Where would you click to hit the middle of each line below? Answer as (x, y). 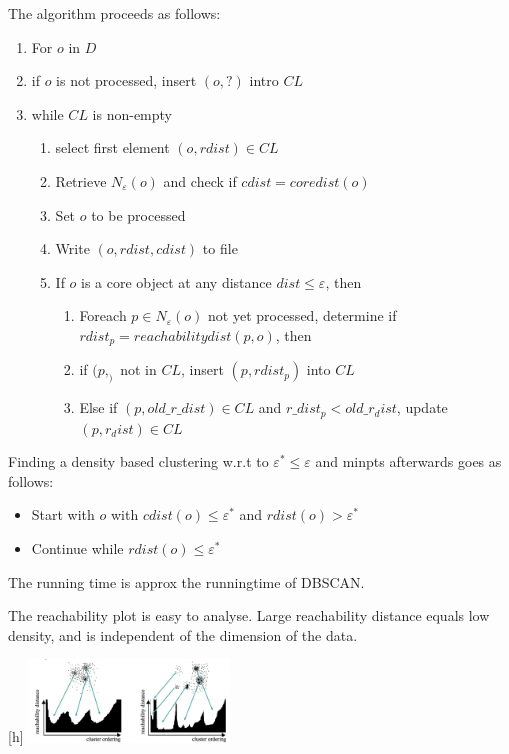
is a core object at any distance (176, 281)
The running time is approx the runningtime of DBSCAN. (186, 581)
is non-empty (132, 113)
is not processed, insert (126, 80)
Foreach (103, 315)
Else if (98, 407)
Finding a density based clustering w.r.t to (138, 461)
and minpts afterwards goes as (408, 461)
